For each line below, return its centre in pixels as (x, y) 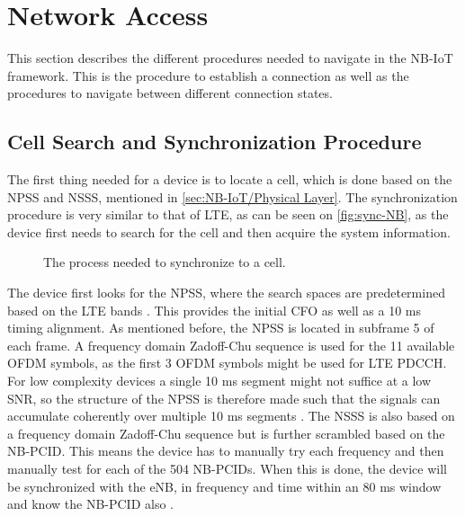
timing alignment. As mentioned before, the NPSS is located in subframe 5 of (221, 328)
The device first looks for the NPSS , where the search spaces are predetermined (226, 293)
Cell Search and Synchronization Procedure (215, 142)
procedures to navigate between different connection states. (170, 93)
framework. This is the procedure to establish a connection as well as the (208, 75)
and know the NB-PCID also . (90, 504)
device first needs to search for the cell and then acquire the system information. (229, 231)
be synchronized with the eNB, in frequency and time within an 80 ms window (224, 486)
